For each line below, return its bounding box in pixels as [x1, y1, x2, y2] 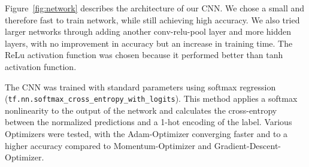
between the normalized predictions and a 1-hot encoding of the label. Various [5, 116, 292, 128]
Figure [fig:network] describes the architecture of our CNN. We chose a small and [5, 2, 305, 14]
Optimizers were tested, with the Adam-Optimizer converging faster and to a [5, 127, 288, 139]
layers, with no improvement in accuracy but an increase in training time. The [5, 37, 293, 49]
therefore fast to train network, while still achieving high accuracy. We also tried [5, 13, 300, 26]
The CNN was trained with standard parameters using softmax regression [5, 80, 276, 93]
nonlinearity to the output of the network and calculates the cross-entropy [5, 104, 277, 116]
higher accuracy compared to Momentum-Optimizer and [5, 139, 212, 151]
